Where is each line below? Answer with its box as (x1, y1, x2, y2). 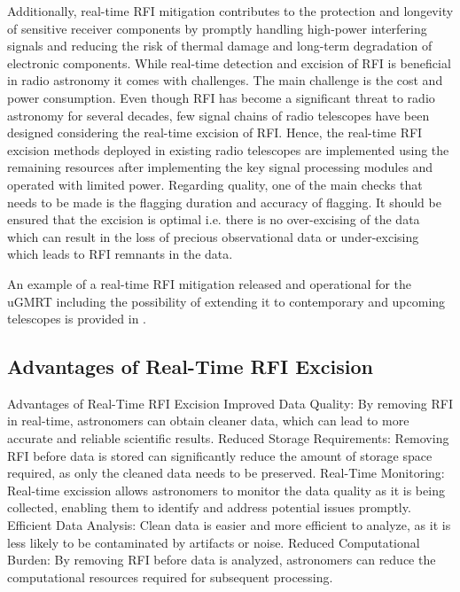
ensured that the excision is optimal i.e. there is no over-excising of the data (7, 210, 420, 229)
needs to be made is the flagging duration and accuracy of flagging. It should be (7, 192, 441, 211)
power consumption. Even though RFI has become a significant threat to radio (7, 88, 435, 106)
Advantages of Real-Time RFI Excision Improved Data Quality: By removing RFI (7, 393, 454, 412)
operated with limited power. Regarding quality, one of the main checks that (7, 175, 423, 193)
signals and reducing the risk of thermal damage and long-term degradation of (7, 36, 433, 55)
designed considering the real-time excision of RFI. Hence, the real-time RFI (7, 123, 423, 142)
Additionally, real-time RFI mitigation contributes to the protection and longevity (7, 2, 454, 19)
